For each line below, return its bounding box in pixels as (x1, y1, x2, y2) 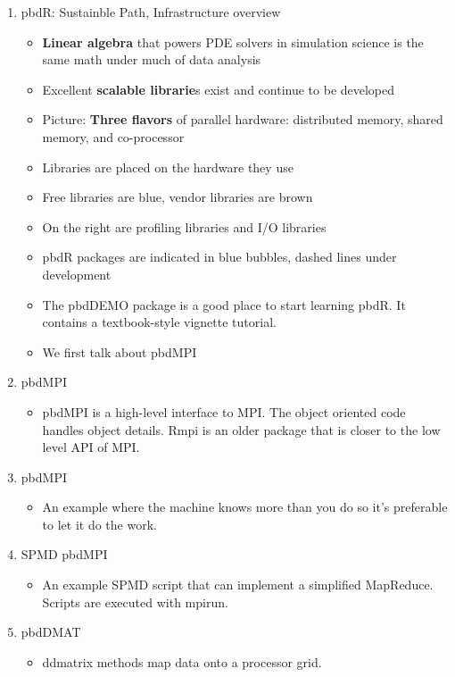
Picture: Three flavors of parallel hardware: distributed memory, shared (42, 110, 443, 129)
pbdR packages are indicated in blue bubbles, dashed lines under (42, 247, 397, 266)
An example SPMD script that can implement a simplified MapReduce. (42, 575, 434, 594)
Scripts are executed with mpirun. (42, 592, 228, 611)
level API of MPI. (42, 438, 140, 456)
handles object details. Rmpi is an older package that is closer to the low (42, 420, 441, 439)
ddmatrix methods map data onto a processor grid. (42, 652, 322, 671)
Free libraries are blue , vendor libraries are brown (42, 188, 313, 206)
